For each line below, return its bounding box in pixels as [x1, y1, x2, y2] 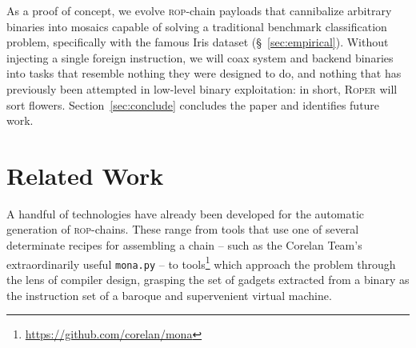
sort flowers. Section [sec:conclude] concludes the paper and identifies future [6, 96, 380, 113]
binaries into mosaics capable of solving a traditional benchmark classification [6, 18, 387, 34]
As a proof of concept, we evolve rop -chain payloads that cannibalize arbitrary [6, 2, 392, 18]
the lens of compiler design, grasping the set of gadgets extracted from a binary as [6, 270, 410, 287]
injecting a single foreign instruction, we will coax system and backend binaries [6, 49, 394, 66]
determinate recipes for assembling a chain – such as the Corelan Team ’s [6, 237, 362, 254]
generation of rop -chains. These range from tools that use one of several [6, 221, 359, 238]
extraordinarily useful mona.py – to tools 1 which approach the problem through [6, 253, 396, 272]
